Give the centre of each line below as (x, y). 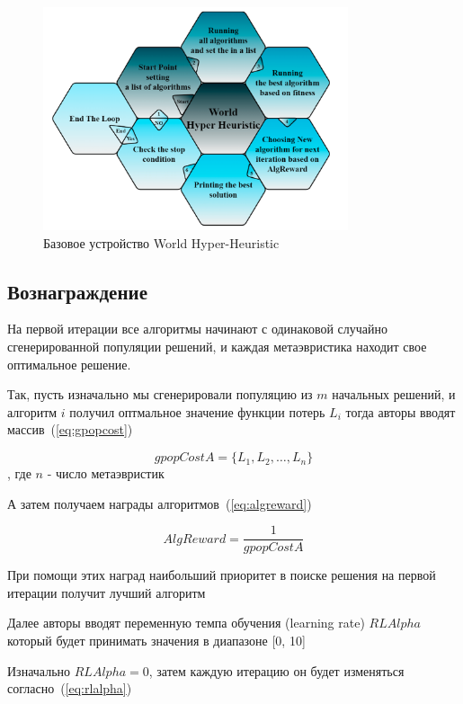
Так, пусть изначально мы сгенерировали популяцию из (160, 394)
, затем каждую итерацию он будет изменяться (276, 670)
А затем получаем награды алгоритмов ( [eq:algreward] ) (160, 503)
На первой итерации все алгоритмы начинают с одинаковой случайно (198, 329)
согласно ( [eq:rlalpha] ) (70, 688)
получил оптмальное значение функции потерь (197, 411)
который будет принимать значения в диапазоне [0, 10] (156, 641)
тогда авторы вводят (401, 411)
